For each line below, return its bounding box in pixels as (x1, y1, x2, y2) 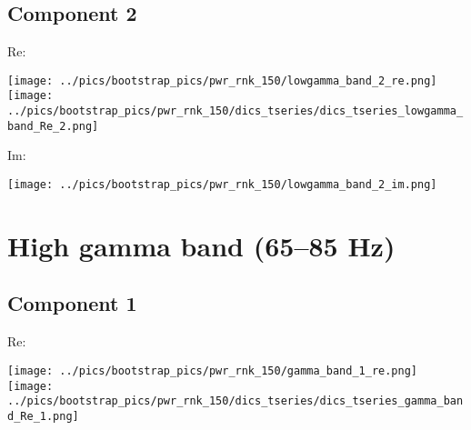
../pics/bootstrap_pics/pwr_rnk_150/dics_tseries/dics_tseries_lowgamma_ (7, 105, 464, 118)
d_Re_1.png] (7, 409, 79, 423)
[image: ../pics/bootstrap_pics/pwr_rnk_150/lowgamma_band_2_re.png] (7, 74, 437, 87)
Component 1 (7, 289, 137, 317)
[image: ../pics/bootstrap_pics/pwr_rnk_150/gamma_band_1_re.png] (7, 364, 418, 377)
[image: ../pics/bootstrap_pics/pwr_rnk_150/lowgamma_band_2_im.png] (7, 178, 437, 192)
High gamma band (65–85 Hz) (7, 226, 396, 264)
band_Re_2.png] (7, 119, 99, 133)
